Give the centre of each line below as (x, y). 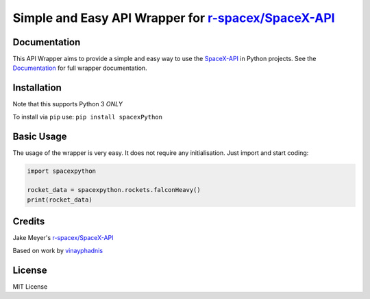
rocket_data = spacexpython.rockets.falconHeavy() (114, 190)
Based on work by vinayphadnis (58, 250)
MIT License (30, 286)
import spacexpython (61, 171)
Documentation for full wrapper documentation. (80, 68)
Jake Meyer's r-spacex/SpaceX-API (63, 238)
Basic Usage (40, 136)
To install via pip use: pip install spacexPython (87, 117)
